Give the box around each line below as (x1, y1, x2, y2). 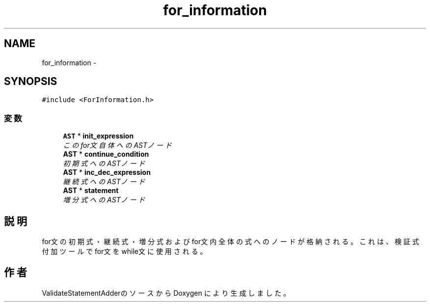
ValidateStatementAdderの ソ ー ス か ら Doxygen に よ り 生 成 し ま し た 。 (42, 288, 291, 297)
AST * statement (63, 186, 119, 195)
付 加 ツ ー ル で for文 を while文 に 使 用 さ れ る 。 (42, 247, 207, 256)
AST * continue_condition (63, 150, 149, 159)
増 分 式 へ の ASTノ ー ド (63, 195, 145, 204)
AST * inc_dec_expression (63, 168, 151, 177)
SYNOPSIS (4, 75, 57, 88)
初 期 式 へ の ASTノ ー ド (63, 159, 145, 168)
